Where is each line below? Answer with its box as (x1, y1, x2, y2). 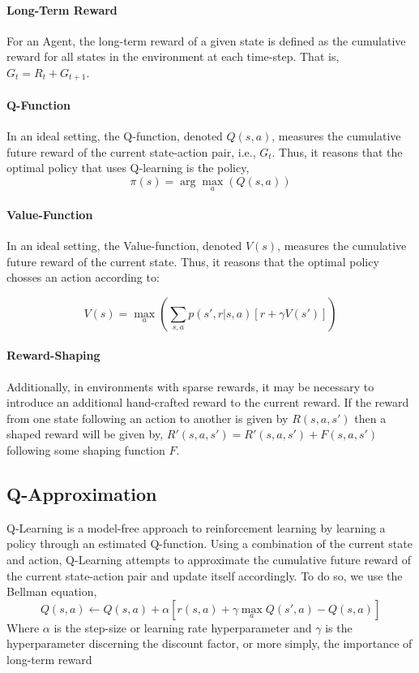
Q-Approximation (6, 481, 157, 506)
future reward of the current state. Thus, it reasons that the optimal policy (6, 252, 379, 270)
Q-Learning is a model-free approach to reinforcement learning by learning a (6, 519, 386, 536)
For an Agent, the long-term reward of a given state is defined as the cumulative (6, 32, 406, 49)
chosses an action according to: (6, 269, 160, 286)
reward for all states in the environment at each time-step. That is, (6, 48, 340, 65)
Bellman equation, (6, 583, 97, 600)
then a (354, 409, 387, 426)
